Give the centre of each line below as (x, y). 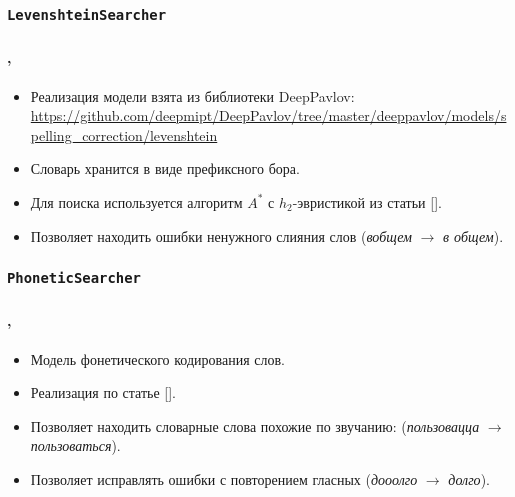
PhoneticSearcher (74, 278)
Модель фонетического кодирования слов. (157, 358)
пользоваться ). (75, 445)
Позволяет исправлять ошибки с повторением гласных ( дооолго (224, 479)
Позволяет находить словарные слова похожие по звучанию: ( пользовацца (255, 425)
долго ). (469, 479)
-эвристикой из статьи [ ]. (367, 201)
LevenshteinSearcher (87, 14)
